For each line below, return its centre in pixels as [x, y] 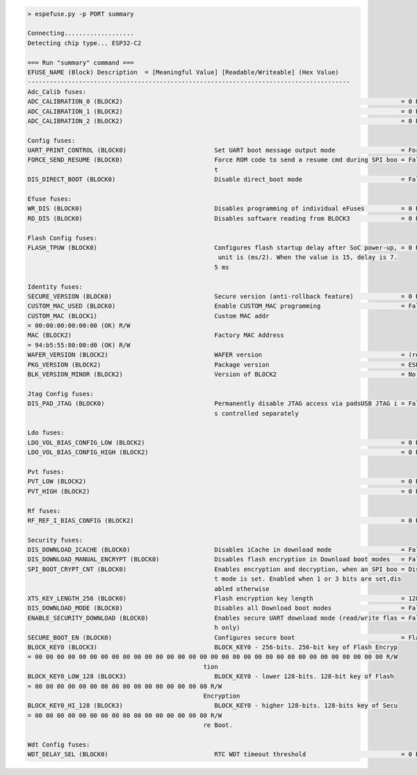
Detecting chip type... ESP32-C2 [84, 43]
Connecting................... [81, 33]
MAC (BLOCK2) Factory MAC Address [156, 335]
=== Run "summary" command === [81, 62]
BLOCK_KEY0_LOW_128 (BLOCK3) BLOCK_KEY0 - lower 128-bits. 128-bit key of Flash [211, 676]
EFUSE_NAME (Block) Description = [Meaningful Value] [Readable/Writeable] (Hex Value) [183, 72]
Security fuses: [55, 540]
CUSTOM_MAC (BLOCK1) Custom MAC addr [148, 316]
